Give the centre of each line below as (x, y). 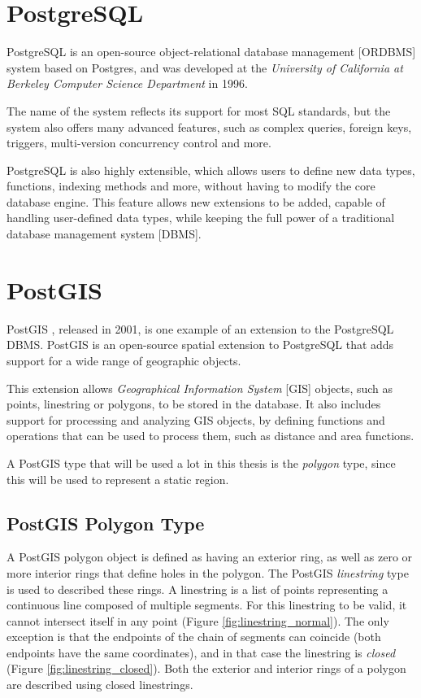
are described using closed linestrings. (100, 685)
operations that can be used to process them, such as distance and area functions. (210, 436)
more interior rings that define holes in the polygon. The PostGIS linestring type (208, 572)
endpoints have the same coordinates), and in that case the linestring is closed (201, 652)
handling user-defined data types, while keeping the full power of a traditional (201, 218)
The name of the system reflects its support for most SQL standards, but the (199, 110)
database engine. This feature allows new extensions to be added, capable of (196, 201)
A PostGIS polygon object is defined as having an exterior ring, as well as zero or (210, 557)
